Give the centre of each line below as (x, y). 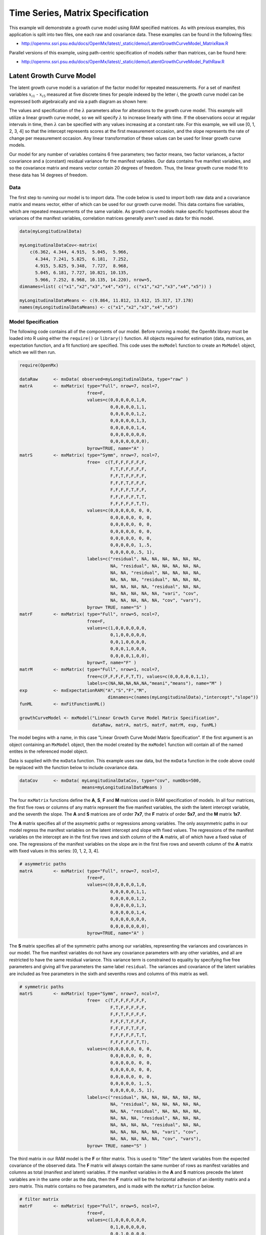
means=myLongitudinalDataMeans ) (122, 787)
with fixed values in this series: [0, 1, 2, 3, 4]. (54, 851)
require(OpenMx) (39, 365)
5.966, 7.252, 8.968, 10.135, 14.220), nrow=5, (94, 280)
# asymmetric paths (43, 864)
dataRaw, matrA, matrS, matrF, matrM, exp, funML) (154, 725)
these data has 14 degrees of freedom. (49, 175)
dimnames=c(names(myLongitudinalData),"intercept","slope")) (183, 697)
